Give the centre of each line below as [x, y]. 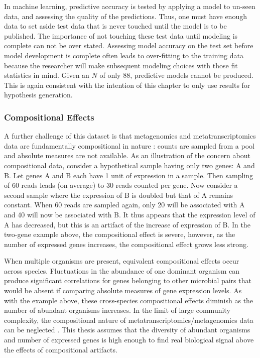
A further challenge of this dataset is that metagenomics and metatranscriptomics [130, 136]
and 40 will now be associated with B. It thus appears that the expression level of [130, 214]
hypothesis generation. [38, 95]
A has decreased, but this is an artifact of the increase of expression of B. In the [127, 224]
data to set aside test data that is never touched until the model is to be [115, 26]
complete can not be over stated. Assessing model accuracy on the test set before [129, 45]
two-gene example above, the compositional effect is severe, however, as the [120, 234]
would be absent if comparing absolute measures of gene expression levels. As [123, 290]
